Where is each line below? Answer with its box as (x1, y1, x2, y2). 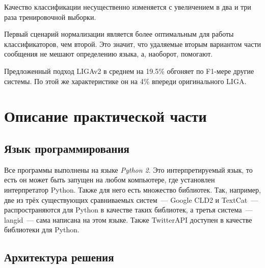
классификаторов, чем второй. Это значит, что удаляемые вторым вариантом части (4, 38, 261, 49)
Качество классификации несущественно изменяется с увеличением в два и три (4, 2, 251, 12)
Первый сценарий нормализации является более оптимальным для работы (4, 29, 234, 39)
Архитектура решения (4, 249, 114, 265)
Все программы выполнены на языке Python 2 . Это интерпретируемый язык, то (4, 164, 253, 175)
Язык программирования (4, 140, 129, 156)
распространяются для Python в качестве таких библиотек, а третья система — (4, 204, 253, 215)
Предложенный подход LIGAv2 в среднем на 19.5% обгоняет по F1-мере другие (4, 65, 254, 76)
